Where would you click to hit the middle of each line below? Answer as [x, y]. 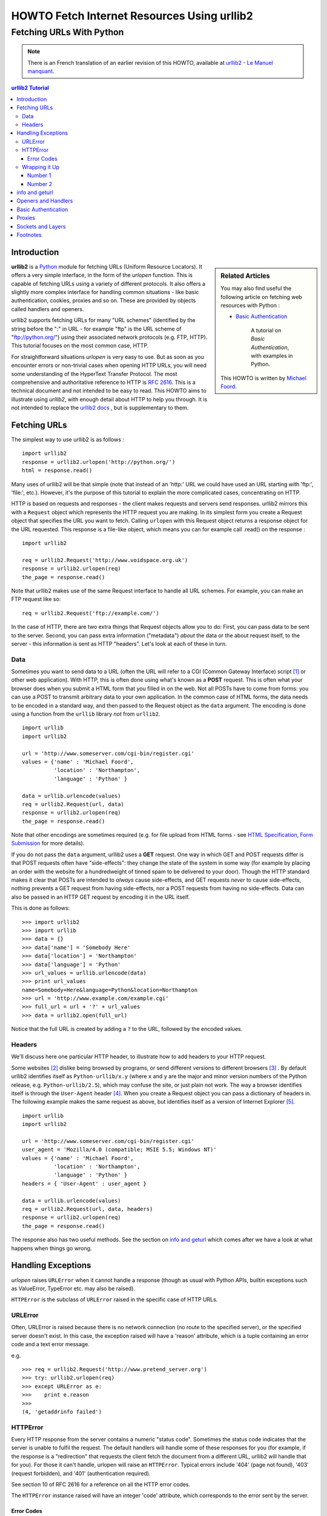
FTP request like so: [36, 599]
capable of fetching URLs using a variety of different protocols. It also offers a [108, 283]
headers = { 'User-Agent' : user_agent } [84, 1183]
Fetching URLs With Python [68, 32]
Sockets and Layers [41, 226]
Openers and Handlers [45, 201]
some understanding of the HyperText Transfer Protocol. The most [94, 374]
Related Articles [245, 276]
